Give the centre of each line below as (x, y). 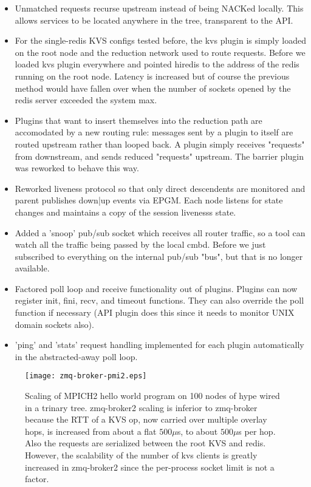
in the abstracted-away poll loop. (76, 356)
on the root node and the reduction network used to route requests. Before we (160, 52)
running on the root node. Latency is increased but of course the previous (152, 76)
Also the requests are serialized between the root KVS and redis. (145, 443)
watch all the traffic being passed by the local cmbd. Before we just (140, 244)
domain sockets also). (54, 324)
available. (32, 268)
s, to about (197, 431)
